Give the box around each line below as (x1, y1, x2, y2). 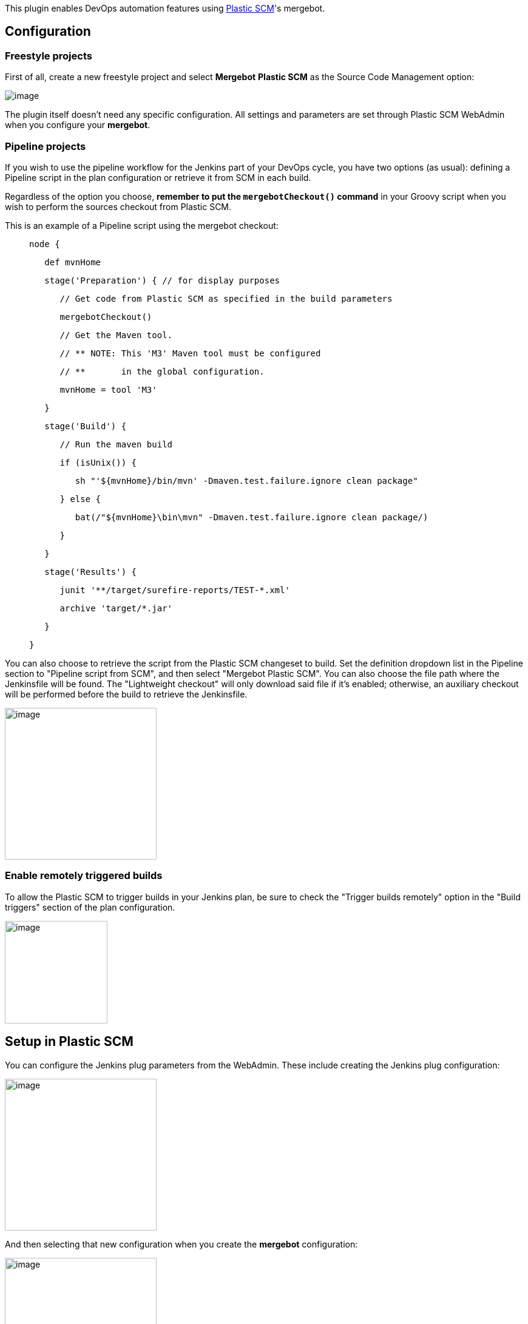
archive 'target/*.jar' (59, 603, 173, 613)
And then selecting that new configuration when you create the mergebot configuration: (5, 1238, 358, 1249)
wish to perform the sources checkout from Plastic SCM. (5, 201, 232, 212)
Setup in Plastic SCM (5, 1034, 134, 1050)
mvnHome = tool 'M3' (59, 384, 157, 395)
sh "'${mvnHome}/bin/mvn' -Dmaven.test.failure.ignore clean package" (75, 475, 418, 486)
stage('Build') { (44, 421, 127, 431)
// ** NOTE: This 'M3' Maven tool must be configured (59, 348, 321, 358)
